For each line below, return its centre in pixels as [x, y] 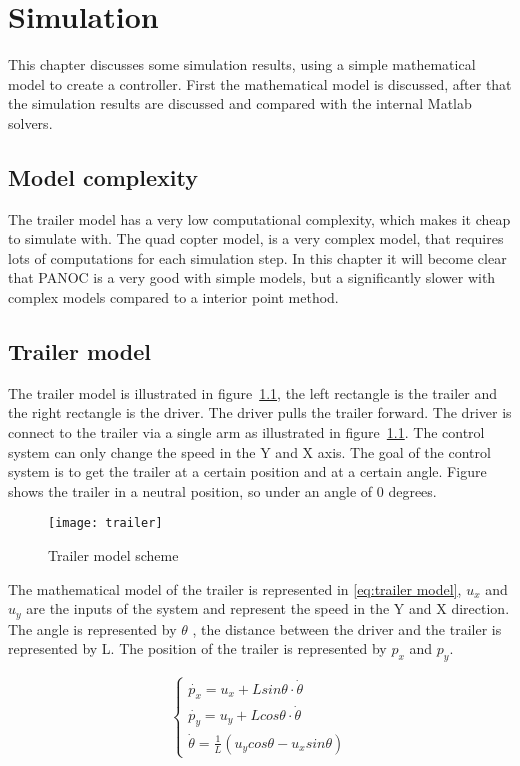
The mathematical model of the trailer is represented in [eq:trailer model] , [235, 588]
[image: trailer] [105, 523]
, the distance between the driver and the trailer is [347, 628]
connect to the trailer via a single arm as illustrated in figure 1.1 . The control [246, 432]
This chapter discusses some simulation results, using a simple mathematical [242, 64]
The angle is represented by [92, 628]
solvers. [30, 122]
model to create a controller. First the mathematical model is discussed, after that [260, 83]
